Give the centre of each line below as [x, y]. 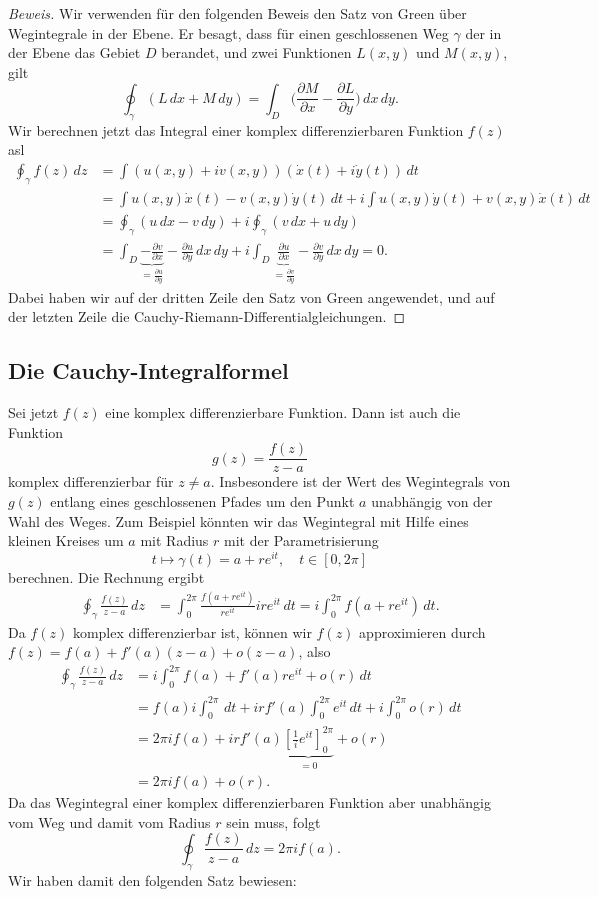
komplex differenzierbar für [91, 481]
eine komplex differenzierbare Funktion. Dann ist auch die [283, 412]
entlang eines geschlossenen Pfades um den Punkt [202, 501]
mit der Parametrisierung [301, 540]
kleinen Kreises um [66, 540]
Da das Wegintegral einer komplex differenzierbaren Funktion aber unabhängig [249, 802]
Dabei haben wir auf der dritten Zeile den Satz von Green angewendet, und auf [251, 296]
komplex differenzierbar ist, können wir [192, 631]
